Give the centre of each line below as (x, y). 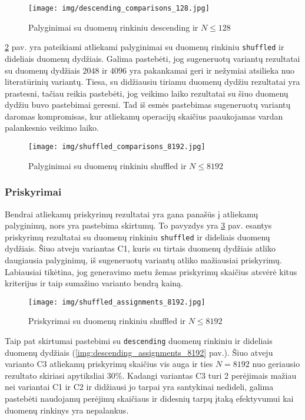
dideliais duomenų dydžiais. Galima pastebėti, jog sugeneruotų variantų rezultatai (152, 58)
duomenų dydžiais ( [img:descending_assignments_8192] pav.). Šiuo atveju (139, 352)
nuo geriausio (276, 364)
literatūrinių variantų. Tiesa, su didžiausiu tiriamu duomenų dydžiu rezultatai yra (152, 82)
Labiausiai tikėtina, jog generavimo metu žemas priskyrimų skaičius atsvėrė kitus (151, 271)
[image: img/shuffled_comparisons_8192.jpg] (117, 147)
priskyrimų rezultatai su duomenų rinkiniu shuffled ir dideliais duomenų (137, 237)
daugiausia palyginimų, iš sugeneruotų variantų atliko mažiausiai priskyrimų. (143, 259)
